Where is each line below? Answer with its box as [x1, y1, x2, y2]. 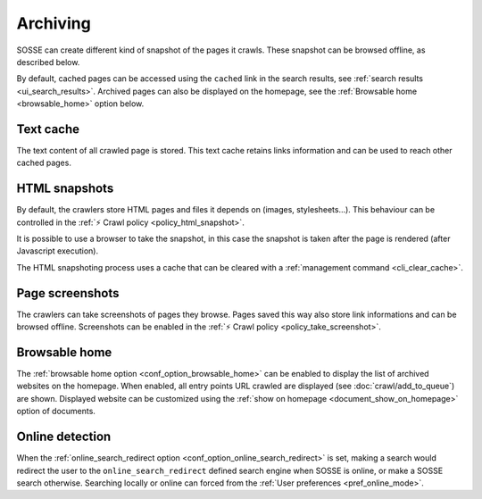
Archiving [16, 13, 91, 33]
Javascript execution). [16, 245, 98, 256]
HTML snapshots [16, 181, 114, 196]
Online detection [16, 429, 112, 445]
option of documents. [16, 406, 96, 417]
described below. [16, 56, 80, 67]
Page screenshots [16, 286, 120, 301]
